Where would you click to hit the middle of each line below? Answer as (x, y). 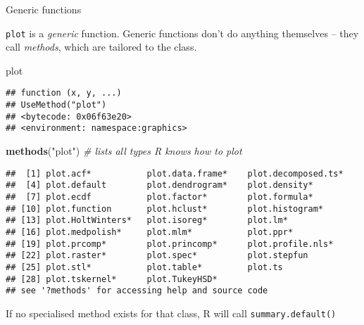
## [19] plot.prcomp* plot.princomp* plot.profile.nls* (170, 244)
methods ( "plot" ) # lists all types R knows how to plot (124, 151)
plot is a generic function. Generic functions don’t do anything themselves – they (182, 33)
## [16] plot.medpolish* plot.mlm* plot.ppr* (150, 232)
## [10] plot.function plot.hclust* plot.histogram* (165, 209)
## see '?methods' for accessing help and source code (137, 291)
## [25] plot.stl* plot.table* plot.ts (144, 267)
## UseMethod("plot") (56, 105)
